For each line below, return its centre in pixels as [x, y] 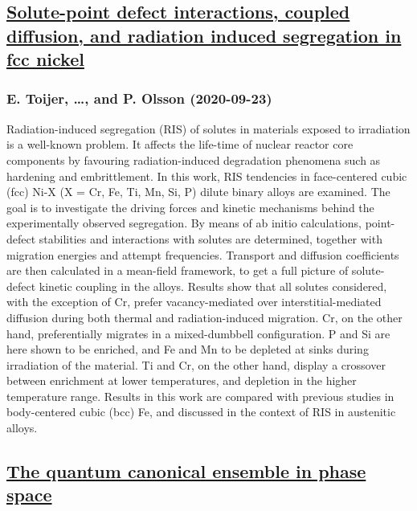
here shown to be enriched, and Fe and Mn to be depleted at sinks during [188, 349]
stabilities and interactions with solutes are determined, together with [211, 238]
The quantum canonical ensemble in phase [186, 471]
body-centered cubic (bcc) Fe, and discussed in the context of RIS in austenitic [201, 412]
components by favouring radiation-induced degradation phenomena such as [194, 159]
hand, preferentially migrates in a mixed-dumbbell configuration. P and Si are [198, 333]
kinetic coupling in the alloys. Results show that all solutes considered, [213, 286]
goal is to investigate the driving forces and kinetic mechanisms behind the [190, 207]
